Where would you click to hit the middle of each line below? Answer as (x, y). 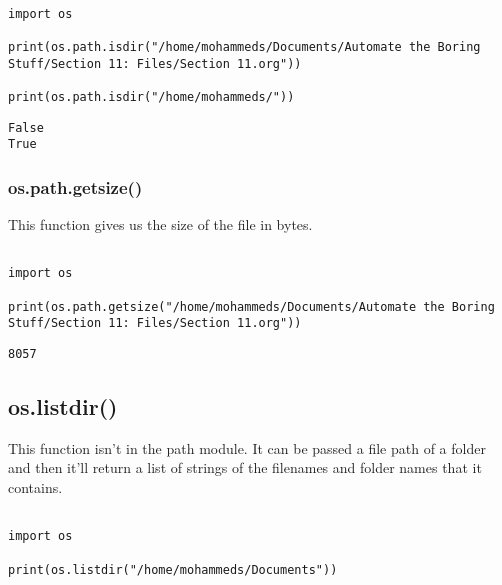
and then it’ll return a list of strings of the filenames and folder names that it (245, 467)
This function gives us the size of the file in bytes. (160, 224)
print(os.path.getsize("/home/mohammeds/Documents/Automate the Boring (251, 306)
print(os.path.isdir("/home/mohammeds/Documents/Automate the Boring (244, 46)
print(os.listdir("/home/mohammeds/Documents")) (173, 569)
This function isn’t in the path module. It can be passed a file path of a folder (247, 447)
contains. (35, 487)
